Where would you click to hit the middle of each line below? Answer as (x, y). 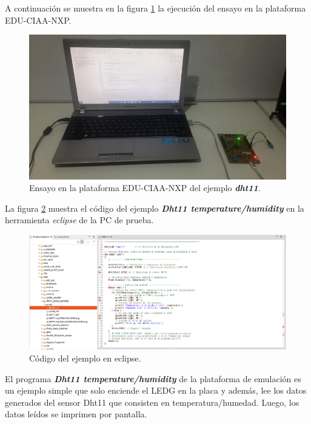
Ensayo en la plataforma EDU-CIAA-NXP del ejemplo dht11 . (145, 188)
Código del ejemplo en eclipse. (85, 358)
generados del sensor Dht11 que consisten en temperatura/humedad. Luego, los (152, 402)
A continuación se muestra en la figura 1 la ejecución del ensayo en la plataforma (155, 8)
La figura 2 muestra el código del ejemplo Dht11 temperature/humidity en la (155, 208)
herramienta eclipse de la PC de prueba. (79, 220)
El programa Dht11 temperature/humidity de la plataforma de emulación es (153, 378)
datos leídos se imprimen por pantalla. (76, 414)
